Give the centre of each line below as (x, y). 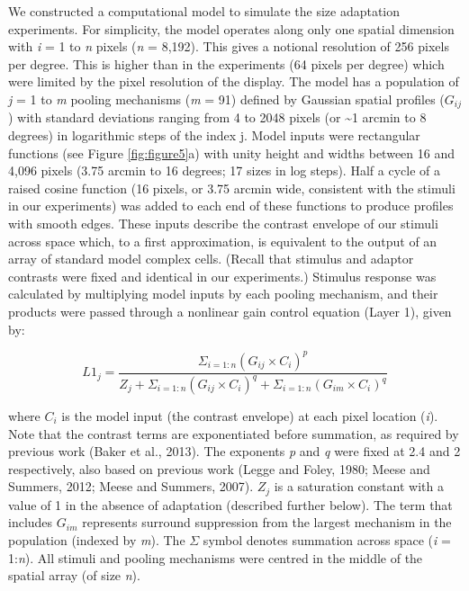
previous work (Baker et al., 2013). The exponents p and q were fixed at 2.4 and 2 (234, 451)
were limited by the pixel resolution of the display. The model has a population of (234, 81)
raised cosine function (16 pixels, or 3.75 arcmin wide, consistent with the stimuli (232, 188)
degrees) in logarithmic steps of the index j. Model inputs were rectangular (214, 135)
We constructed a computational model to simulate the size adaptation (204, 11)
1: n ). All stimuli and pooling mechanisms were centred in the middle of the (216, 557)
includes (31, 522)
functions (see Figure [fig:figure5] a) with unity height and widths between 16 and (231, 152)
